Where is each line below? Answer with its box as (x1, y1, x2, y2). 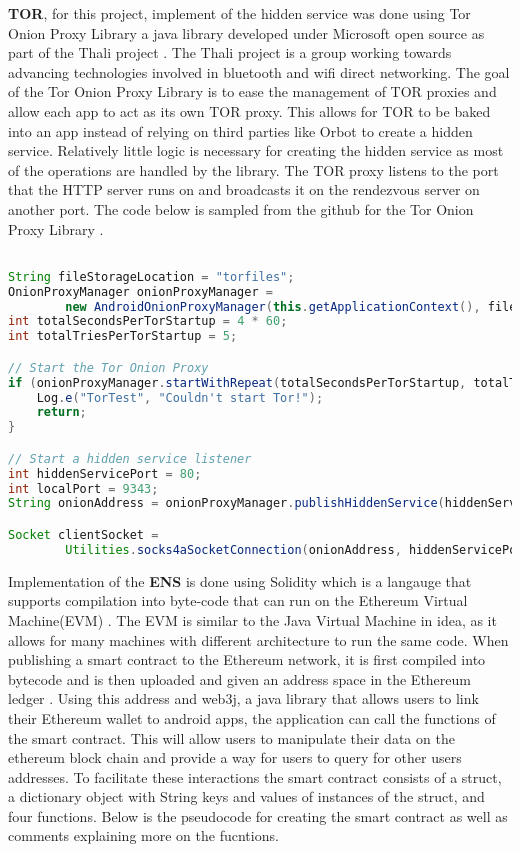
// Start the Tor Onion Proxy (8, 360, 209, 375)
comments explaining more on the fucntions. (8, 825, 279, 846)
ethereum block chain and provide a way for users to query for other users (8, 747, 462, 768)
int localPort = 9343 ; (8, 481, 159, 496)
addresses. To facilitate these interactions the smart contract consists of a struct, (8, 766, 502, 787)
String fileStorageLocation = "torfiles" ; (8, 269, 295, 284)
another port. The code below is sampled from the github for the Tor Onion (8, 198, 474, 219)
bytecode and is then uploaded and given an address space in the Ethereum (8, 668, 471, 689)
